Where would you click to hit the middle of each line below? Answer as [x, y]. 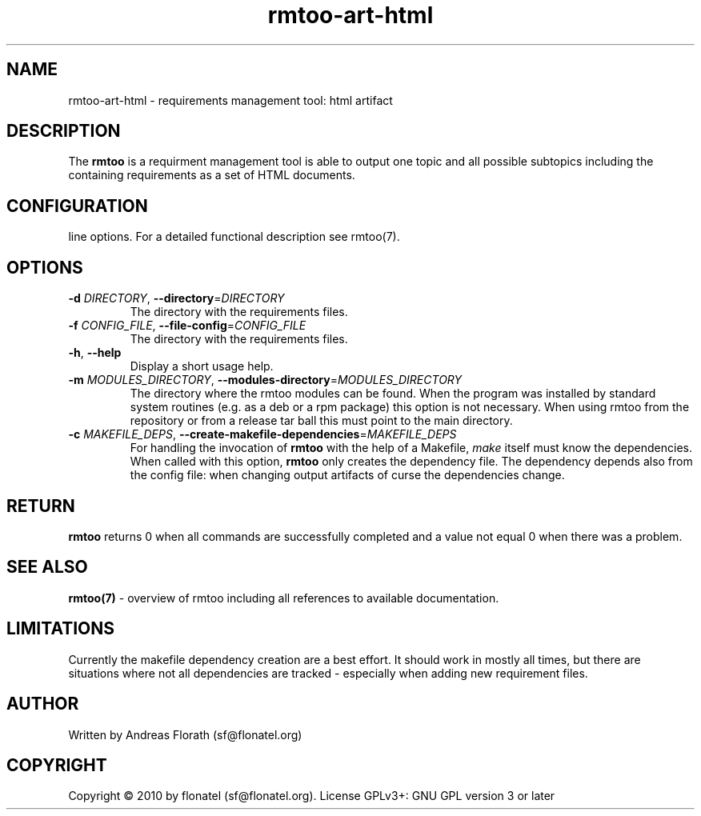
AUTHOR [43, 704]
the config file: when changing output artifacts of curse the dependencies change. [347, 475]
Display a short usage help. [202, 366]
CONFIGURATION [77, 206]
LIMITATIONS [61, 629]
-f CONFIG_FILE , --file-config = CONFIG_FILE [187, 326]
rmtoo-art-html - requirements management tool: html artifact [230, 100]
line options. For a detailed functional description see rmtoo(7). [234, 237]
